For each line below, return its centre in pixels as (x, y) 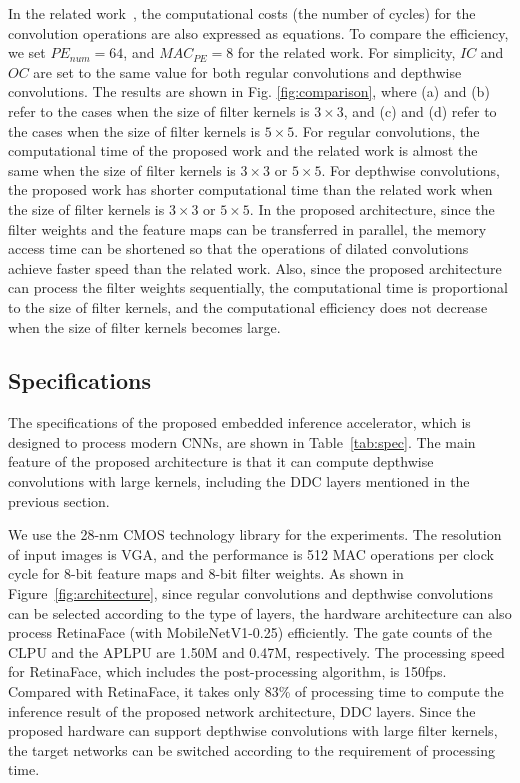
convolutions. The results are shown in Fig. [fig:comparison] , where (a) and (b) (249, 91)
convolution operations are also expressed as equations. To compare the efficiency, (258, 32)
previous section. (59, 500)
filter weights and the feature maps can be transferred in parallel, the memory (247, 228)
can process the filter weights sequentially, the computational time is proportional (258, 287)
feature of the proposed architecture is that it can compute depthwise (221, 461)
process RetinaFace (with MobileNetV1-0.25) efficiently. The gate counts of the (250, 632)
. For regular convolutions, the (387, 130)
